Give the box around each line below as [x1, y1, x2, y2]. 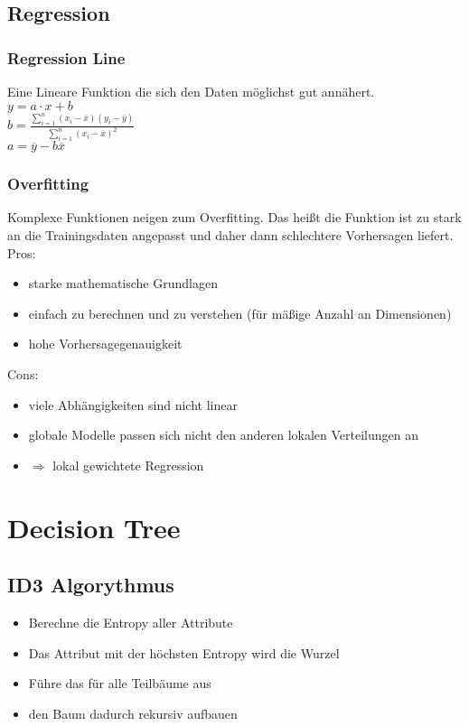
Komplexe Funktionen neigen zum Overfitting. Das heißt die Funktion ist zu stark [7, 208, 462, 227]
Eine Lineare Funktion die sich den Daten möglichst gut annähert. [7, 82, 375, 100]
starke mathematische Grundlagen [28, 274, 218, 293]
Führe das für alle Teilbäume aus [28, 674, 211, 693]
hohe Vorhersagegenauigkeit [28, 334, 183, 353]
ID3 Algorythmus [7, 571, 174, 599]
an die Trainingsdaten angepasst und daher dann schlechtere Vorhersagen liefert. [7, 226, 454, 244]
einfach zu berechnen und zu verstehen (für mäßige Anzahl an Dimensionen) [28, 303, 452, 322]
